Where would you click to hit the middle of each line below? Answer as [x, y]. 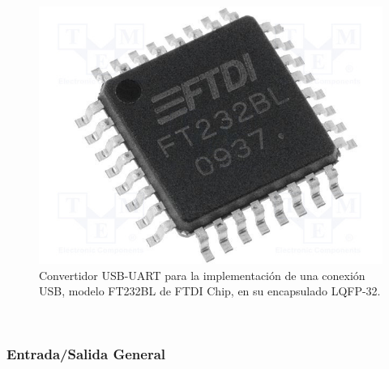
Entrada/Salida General [86, 354]
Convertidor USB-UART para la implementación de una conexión [202, 275]
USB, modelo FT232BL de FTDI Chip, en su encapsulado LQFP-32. [210, 291]
